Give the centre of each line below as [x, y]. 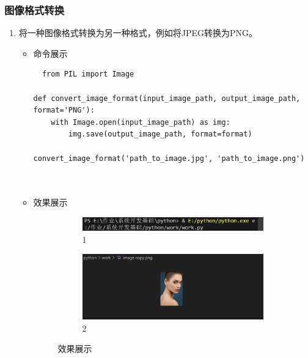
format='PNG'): [64, 110]
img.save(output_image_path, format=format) [160, 134]
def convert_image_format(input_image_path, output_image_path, [167, 98]
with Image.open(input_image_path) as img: [141, 122]
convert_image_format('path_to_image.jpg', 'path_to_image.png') [169, 158]
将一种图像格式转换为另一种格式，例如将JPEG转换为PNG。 [138, 33]
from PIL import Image [88, 74]
